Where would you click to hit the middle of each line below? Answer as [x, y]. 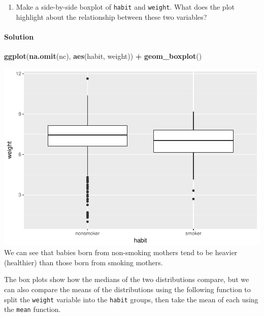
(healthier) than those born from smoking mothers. [84, 262]
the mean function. [32, 309]
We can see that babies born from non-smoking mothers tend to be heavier [121, 252]
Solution [19, 36]
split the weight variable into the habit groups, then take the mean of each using [131, 299]
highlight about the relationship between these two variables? [111, 16]
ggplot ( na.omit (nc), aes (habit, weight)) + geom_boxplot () [103, 56]
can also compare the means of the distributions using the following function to [127, 289]
